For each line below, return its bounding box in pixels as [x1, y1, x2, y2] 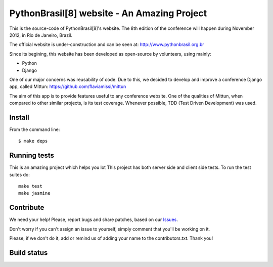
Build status [9, 248, 48, 257]
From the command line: [9, 126, 60, 132]
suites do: [9, 171, 30, 177]
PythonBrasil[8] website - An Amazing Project [9, 8, 207, 19]
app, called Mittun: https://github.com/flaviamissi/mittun [9, 83, 126, 90]
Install [9, 113, 30, 121]
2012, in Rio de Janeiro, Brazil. [9, 32, 73, 38]
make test [18, 184, 42, 189]
